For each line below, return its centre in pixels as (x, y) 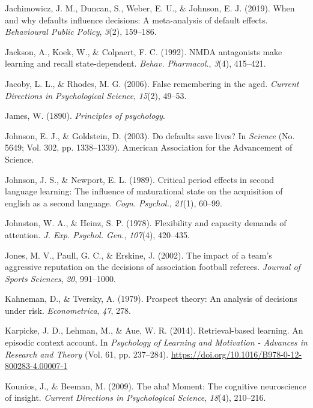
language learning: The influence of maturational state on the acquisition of (144, 191)
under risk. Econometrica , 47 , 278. (68, 310)
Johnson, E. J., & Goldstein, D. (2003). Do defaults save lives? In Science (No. (150, 135)
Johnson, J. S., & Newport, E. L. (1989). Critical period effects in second (139, 179)
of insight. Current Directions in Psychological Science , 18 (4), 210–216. (135, 397)
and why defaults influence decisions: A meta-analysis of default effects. (136, 19)
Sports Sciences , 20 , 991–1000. (60, 278)
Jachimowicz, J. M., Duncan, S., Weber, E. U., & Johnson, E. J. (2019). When (150, 8)
